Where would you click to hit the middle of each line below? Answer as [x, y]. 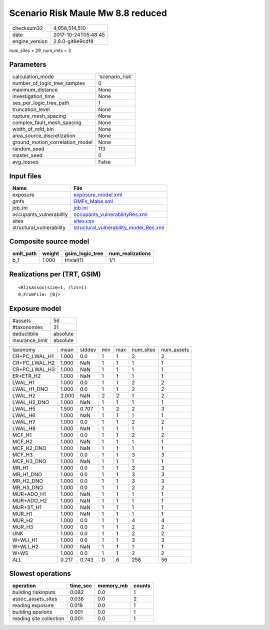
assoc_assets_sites [35, 599]
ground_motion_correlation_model [52, 142]
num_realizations [130, 253]
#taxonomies [27, 327]
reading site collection [38, 618]
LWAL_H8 [24, 428]
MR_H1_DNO [27, 474]
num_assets [175, 349]
